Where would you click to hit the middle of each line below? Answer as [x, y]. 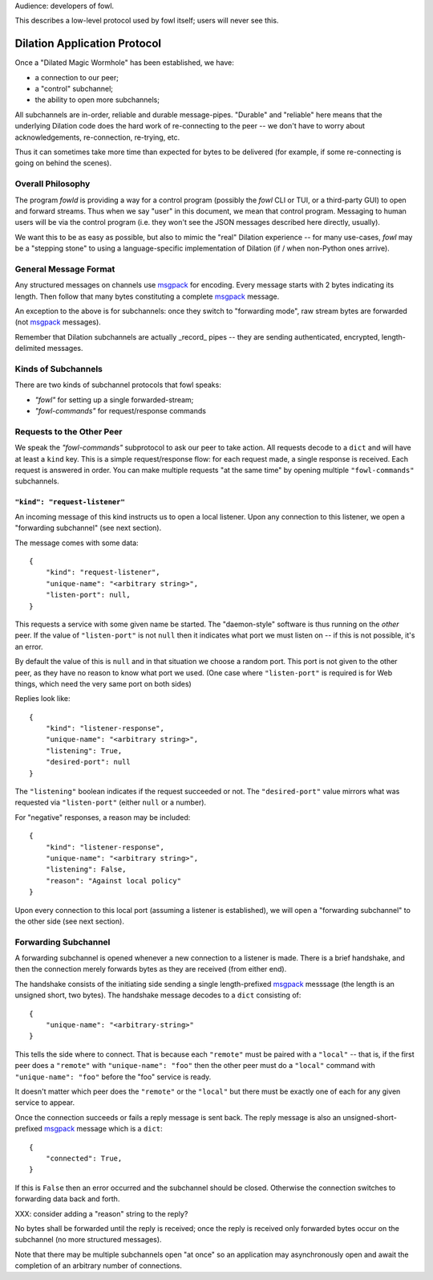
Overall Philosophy [53, 184]
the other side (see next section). [69, 921]
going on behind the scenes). [63, 163]
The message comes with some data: [77, 543]
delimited [30, 349]
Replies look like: [42, 699]
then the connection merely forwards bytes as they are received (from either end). [151, 969]
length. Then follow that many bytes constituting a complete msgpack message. [147, 296]
